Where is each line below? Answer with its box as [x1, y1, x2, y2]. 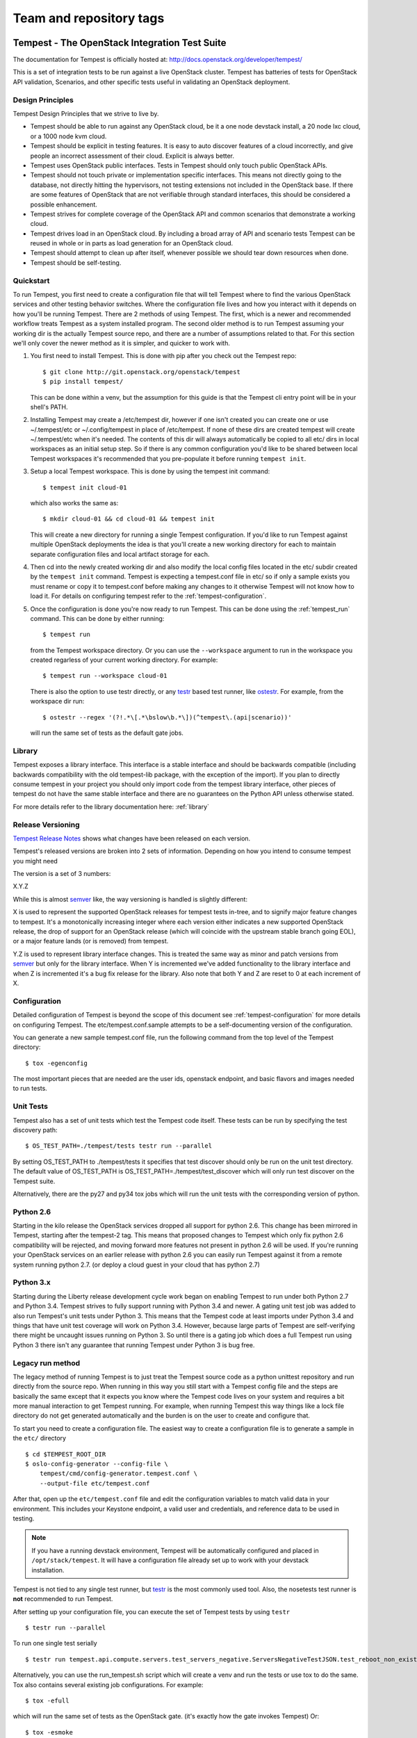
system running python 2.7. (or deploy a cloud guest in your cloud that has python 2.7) [13, 1260, 261, 1269]
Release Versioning [13, 820, 80, 829]
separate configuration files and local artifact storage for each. [30, 550, 210, 558]
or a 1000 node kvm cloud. [30, 132, 107, 140]
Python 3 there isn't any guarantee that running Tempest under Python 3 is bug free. [13, 1340, 255, 1349]
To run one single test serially [13, 1639, 97, 1648]
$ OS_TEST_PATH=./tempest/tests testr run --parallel [25, 1142, 212, 1150]
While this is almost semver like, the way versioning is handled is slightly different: [13, 895, 248, 903]
